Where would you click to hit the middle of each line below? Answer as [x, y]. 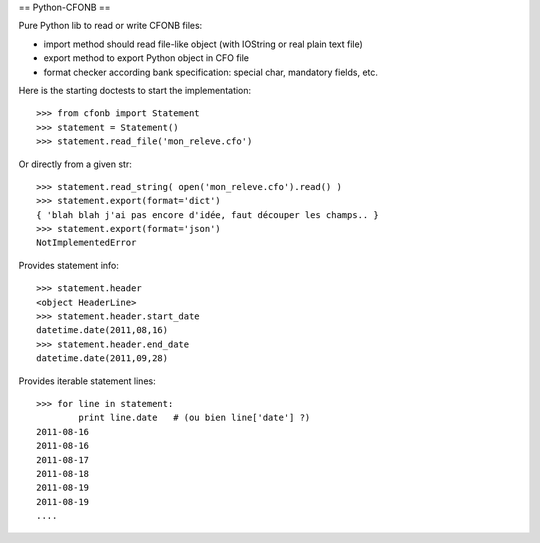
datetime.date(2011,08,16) [102, 330]
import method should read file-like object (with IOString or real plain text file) [203, 44]
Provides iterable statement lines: [87, 381]
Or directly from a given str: [75, 164]
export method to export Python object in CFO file [146, 58]
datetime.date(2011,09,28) [102, 358]
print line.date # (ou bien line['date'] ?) [194, 418]
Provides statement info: [69, 265]
